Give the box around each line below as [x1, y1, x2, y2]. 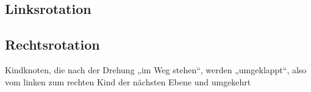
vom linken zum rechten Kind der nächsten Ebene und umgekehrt [5, 75, 251, 88]
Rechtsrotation [5, 35, 100, 54]
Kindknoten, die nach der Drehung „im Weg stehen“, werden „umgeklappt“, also [5, 63, 307, 76]
